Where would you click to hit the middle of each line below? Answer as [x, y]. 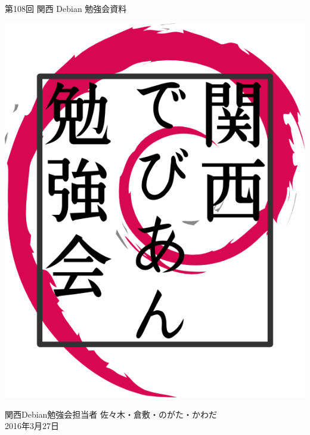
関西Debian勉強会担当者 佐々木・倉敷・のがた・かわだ [111, 414]
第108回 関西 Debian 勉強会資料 [66, 8]
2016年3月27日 [32, 426]
